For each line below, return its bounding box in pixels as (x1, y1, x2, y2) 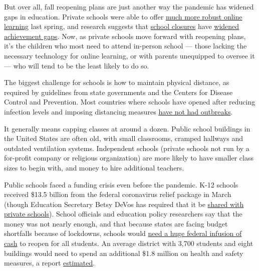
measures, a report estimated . (4, 257, 95, 268)
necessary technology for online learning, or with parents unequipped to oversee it (4, 50, 255, 60)
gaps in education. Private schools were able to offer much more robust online (4, 11, 242, 21)
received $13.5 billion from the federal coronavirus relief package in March (4, 189, 231, 199)
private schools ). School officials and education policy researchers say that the (4, 208, 242, 219)
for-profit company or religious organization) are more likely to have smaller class (4, 152, 253, 163)
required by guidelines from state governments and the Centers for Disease (4, 86, 233, 97)
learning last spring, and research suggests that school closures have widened (4, 21, 239, 31)
